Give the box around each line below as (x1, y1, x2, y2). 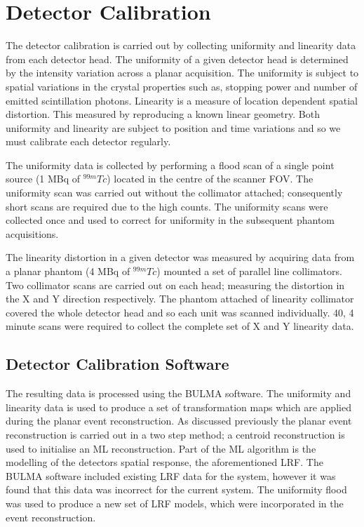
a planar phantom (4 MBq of (6, 264, 130, 279)
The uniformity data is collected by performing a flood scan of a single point (6, 157, 335, 172)
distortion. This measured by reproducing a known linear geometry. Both (6, 107, 320, 121)
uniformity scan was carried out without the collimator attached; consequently (6, 185, 343, 200)
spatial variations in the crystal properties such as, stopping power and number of (6, 79, 358, 93)
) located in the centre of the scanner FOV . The (107, 171, 314, 186)
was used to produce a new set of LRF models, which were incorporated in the (6, 495, 344, 510)
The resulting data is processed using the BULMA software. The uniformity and (6, 386, 351, 401)
